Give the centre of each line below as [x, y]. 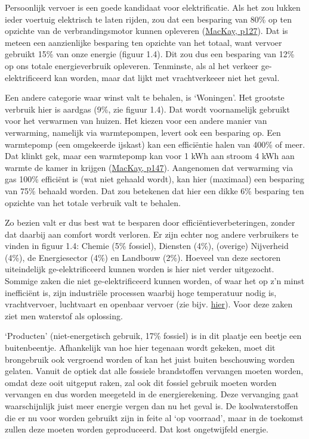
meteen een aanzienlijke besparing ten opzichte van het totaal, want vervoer [143, 42]
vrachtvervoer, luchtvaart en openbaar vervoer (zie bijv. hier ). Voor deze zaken [149, 304]
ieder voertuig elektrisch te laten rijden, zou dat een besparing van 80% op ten [149, 19]
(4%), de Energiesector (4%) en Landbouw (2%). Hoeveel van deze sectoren [143, 257]
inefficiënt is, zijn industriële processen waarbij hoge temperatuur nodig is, [141, 292]
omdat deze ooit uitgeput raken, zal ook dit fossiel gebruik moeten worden [141, 382]
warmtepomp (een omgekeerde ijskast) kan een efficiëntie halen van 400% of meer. [155, 144]
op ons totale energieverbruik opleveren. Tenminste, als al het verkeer [132, 65]
